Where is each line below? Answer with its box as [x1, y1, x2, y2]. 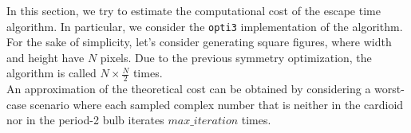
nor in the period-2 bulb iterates [6, 111, 164, 128]
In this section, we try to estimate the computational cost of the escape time [6, 2, 381, 18]
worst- [374, 80, 405, 97]
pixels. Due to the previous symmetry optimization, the [100, 49, 372, 65]
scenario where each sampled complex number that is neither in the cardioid [30, 96, 404, 112]
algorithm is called [6, 65, 97, 81]
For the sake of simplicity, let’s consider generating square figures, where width [6, 33, 392, 50]
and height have [6, 49, 85, 65]
